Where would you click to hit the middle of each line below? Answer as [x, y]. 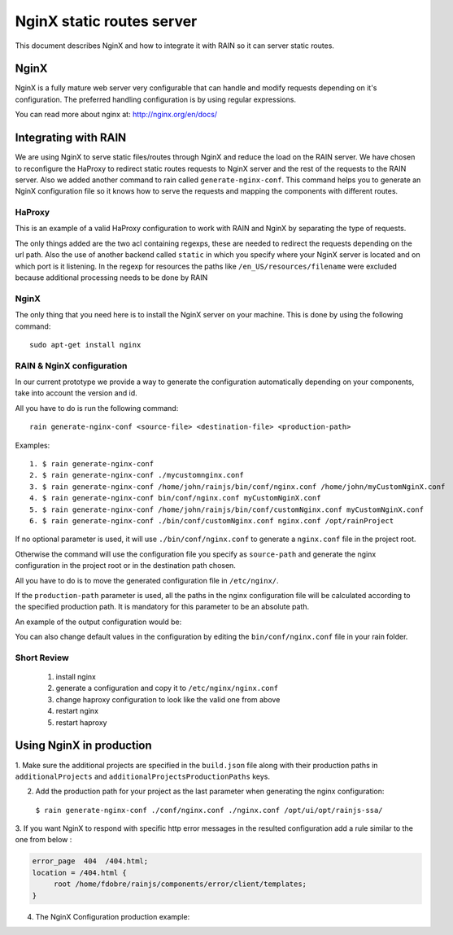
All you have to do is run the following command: [97, 408]
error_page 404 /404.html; [90, 861]
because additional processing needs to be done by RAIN [111, 277]
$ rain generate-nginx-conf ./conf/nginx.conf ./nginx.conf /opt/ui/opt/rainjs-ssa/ [209, 810]
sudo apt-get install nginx [85, 345]
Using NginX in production [83, 746]
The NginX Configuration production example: [113, 916]
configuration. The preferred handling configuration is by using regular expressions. [156, 99]
